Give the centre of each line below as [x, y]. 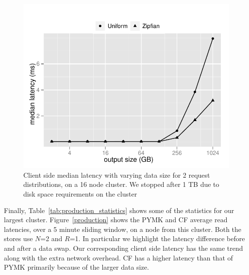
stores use [18, 238]
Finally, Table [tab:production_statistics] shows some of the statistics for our [119, 210]
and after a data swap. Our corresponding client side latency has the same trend [124, 248]
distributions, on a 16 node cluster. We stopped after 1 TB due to [121, 184]
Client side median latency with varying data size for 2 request [117, 175]
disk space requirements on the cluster [80, 193]
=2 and [51, 238]
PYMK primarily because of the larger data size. [76, 267]
